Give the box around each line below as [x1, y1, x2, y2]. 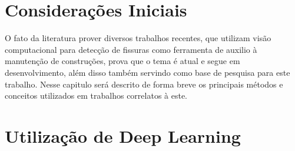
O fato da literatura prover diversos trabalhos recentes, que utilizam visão [5, 32, 271, 44]
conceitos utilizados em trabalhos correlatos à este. [5, 89, 188, 102]
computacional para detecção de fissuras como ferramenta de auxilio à [5, 43, 257, 55]
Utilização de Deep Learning [5, 123, 241, 147]
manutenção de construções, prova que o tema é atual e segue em [5, 55, 240, 67]
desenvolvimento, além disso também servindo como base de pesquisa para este [5, 66, 290, 78]
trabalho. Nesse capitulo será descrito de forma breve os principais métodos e [5, 78, 283, 90]
